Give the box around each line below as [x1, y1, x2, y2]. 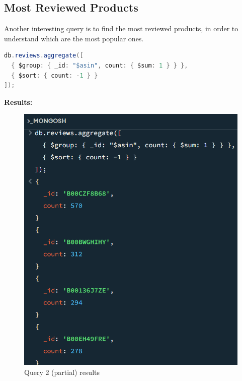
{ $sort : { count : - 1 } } [11, 72, 98, 79]
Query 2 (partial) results [24, 367, 100, 377]
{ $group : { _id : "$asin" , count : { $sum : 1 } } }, [11, 61, 188, 69]
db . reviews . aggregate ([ [4, 52, 84, 59]
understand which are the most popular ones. [4, 33, 144, 43]
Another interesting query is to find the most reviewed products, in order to [4, 23, 238, 34]
